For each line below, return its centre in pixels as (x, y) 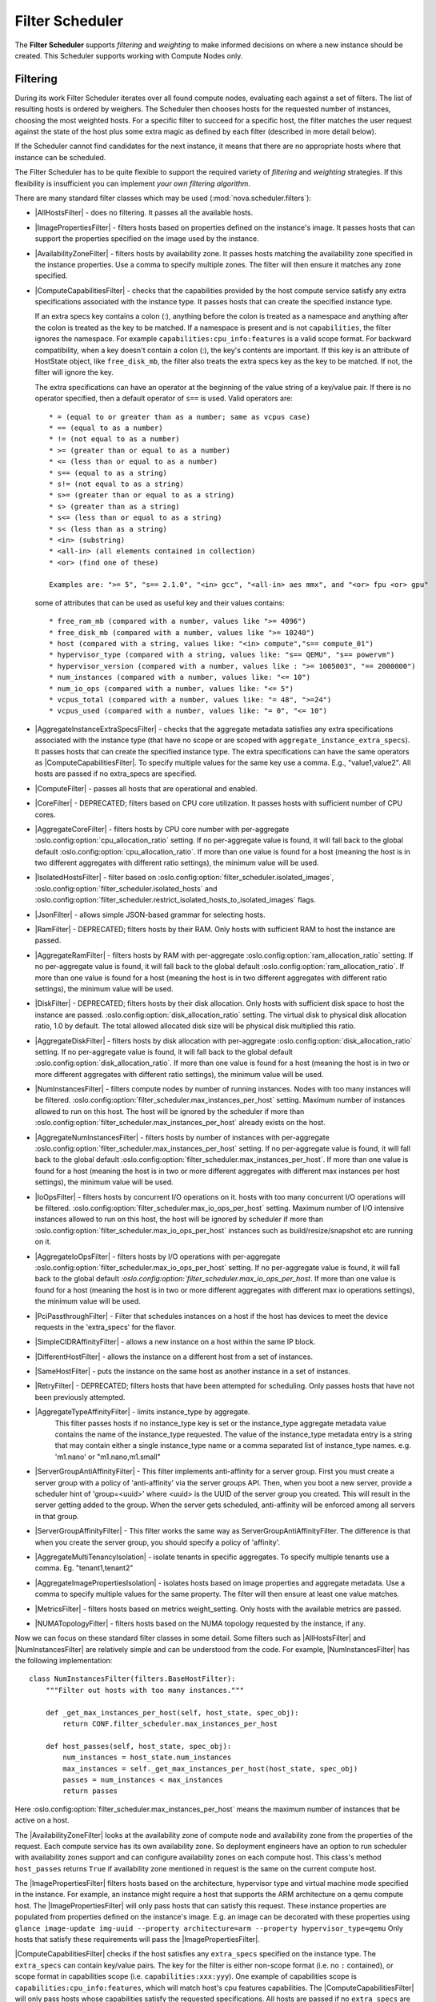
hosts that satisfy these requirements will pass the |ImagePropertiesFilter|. (137, 1940)
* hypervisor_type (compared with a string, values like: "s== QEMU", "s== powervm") (222, 655)
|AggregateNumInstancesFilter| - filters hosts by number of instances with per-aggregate (182, 1137)
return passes (90, 1791)
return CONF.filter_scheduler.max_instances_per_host (170, 1724)
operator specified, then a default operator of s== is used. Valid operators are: (164, 398)
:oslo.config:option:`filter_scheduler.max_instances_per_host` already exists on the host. (180, 1123)
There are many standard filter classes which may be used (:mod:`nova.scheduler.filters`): (163, 198)
